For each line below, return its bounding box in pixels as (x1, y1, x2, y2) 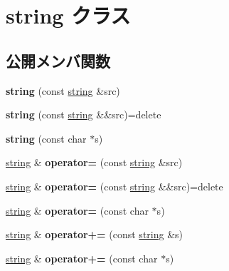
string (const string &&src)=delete (6, 107, 161, 122)
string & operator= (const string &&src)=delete (6, 178, 223, 193)
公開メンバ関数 (6, 49, 110, 71)
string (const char (6, 131, 87, 145)
